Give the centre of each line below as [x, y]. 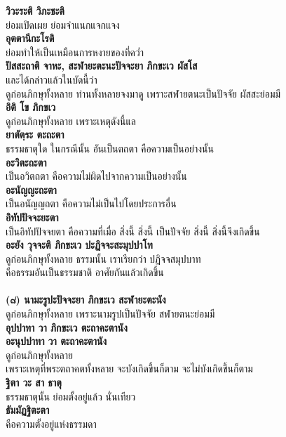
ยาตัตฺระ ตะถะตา [35, 135]
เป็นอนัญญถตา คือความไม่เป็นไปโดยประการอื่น [91, 203]
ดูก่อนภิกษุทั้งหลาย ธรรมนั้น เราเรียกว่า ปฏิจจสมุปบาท [103, 258]
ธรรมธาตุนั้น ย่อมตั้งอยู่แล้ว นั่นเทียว [71, 396]
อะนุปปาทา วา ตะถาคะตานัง [56, 341]
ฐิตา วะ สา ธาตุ [34, 383]
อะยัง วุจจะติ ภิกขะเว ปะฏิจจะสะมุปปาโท [79, 245]
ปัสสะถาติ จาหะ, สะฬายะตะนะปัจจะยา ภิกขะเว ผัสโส [102, 66]
